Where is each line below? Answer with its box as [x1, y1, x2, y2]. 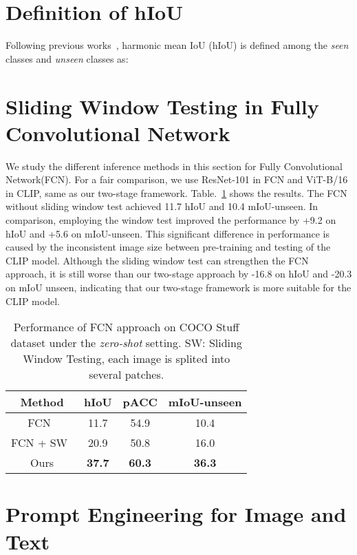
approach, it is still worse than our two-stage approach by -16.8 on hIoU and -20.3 [6, 266, 352, 281]
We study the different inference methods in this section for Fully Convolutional [6, 158, 343, 173]
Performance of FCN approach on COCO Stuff [13, 319, 239, 335]
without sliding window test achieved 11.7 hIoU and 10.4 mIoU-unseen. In [6, 199, 318, 213]
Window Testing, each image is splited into [23, 350, 230, 367]
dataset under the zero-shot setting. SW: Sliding [10, 335, 242, 351]
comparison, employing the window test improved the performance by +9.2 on [6, 213, 336, 227]
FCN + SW [11, 434, 68, 451]
